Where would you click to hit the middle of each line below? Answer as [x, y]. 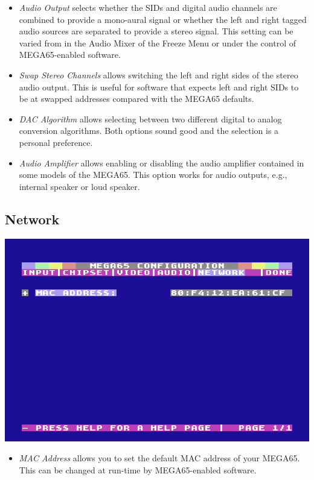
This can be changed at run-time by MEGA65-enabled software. [138, 469]
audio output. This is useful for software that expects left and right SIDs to [159, 87]
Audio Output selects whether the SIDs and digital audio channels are [148, 7]
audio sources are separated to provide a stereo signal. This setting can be [156, 31]
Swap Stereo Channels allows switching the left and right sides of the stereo [159, 74]
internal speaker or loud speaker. [79, 186]
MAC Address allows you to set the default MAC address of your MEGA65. [159, 458]
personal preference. [56, 142]
